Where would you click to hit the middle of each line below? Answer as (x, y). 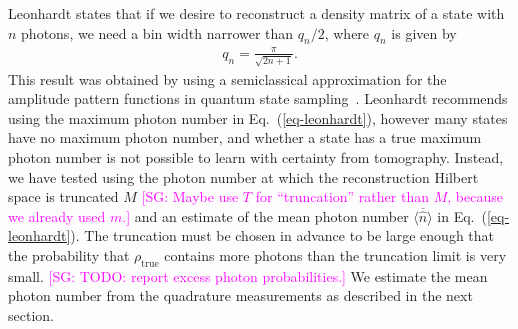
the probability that (69, 254)
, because (475, 196)
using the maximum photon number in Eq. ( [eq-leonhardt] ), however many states (258, 117)
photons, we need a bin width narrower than (157, 32)
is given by (424, 32)
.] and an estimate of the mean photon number (265, 215)
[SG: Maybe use (190, 196)
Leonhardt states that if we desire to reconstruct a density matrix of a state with (256, 13)
